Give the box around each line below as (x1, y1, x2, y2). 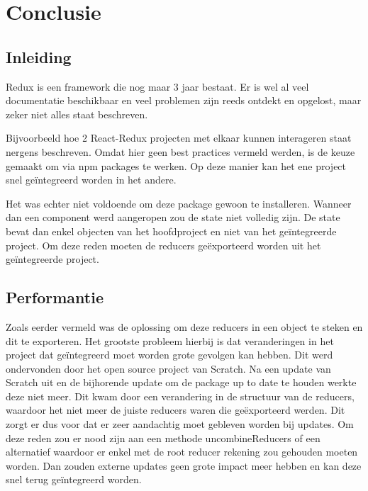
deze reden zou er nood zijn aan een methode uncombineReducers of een (6, 430, 320, 445)
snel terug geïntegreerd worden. (6, 472, 142, 487)
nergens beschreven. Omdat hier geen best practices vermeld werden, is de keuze (6, 144, 355, 159)
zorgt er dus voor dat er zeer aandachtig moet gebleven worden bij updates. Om (6, 417, 354, 431)
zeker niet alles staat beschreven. (6, 106, 148, 121)
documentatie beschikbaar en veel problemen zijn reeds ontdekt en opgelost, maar (6, 93, 362, 108)
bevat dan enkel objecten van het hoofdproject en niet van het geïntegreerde (6, 223, 337, 238)
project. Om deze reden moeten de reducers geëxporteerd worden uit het (6, 237, 321, 252)
